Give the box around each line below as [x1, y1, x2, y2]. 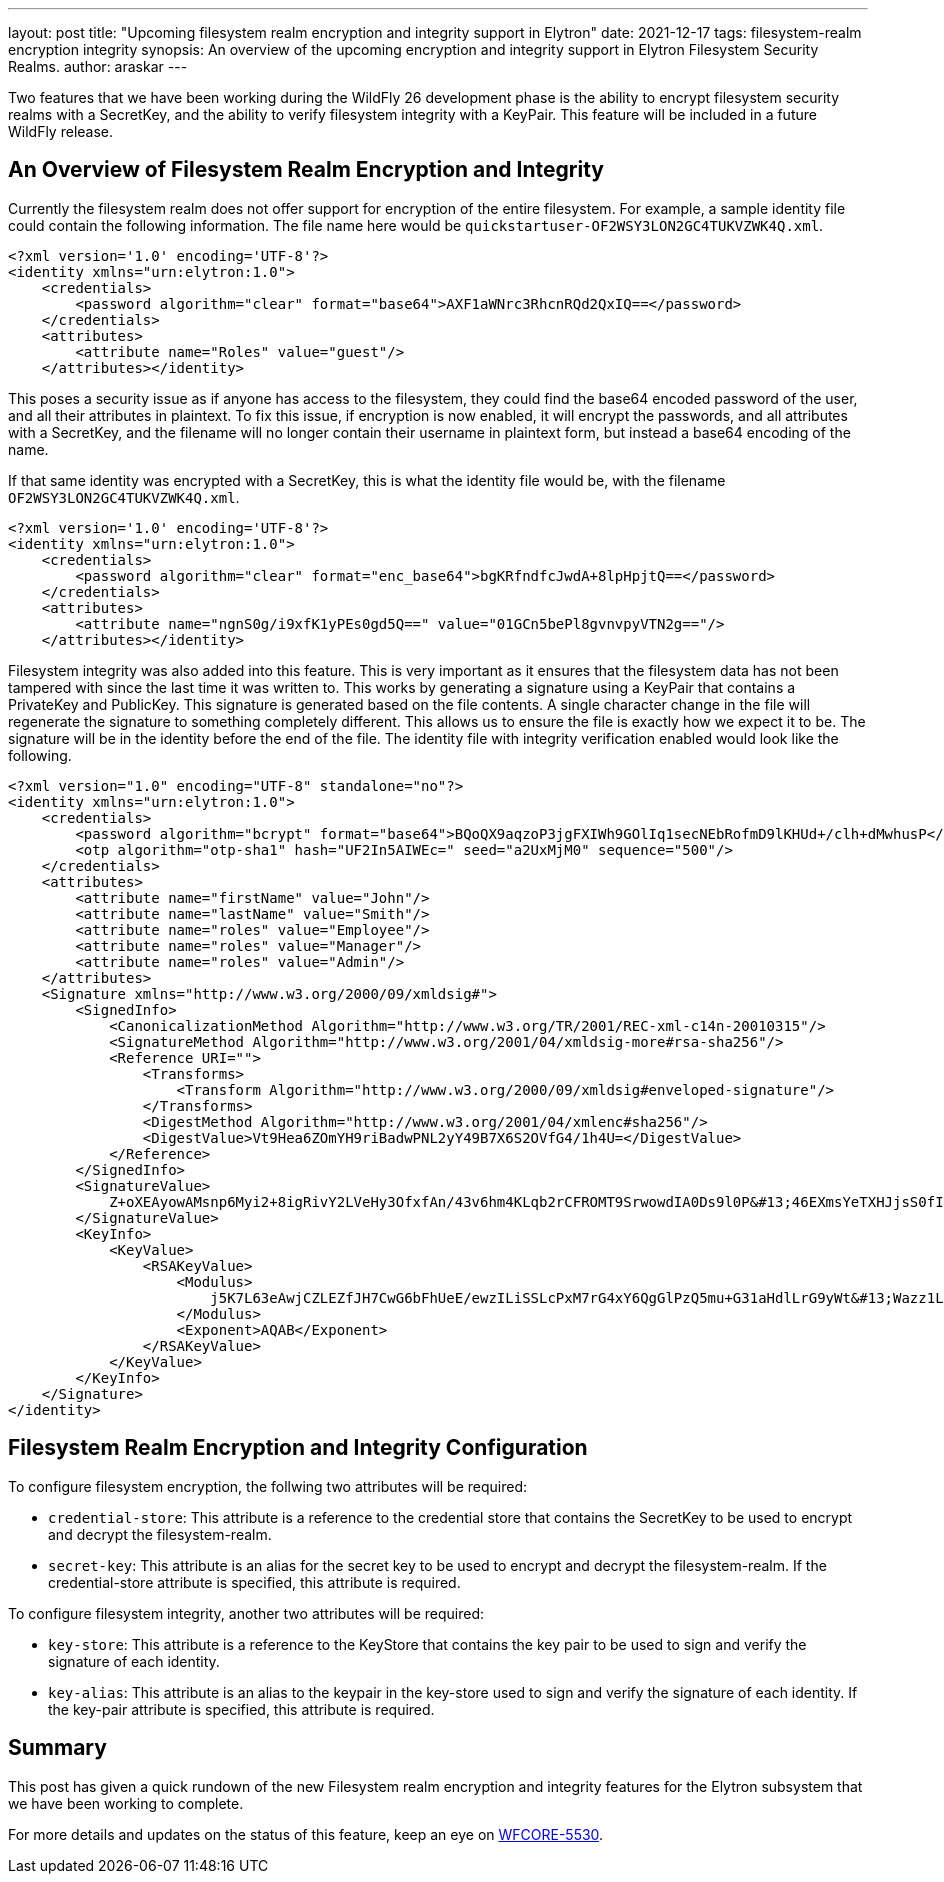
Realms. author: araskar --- [8, 58, 188, 75]
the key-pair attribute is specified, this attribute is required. [48, 1700, 435, 1718]
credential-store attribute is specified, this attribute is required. [48, 1573, 461, 1591]
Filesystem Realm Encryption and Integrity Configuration [8, 1435, 588, 1461]
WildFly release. [8, 123, 114, 140]
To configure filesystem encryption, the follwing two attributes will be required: [8, 1477, 528, 1495]
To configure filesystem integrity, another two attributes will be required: [8, 1604, 484, 1622]
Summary [8, 1735, 107, 1761]
